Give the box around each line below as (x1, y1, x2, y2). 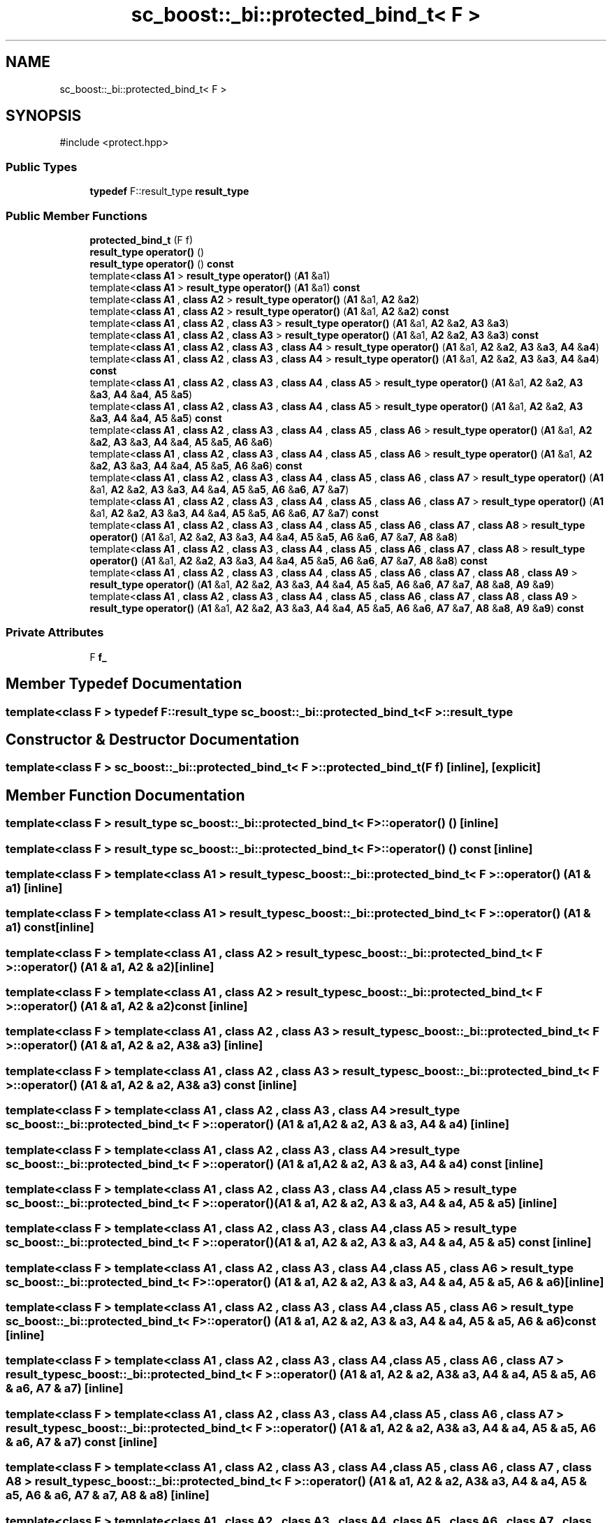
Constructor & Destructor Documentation (6, 730, 300, 748)
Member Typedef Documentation (6, 675, 242, 693)
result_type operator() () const (89, 257, 234, 270)
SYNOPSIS (6, 107, 82, 125)
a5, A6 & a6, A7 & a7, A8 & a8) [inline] (6, 1488, 210, 1503)
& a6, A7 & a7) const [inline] (6, 1434, 158, 1449)
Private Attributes (6, 625, 104, 640)
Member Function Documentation (6, 786, 245, 804)
